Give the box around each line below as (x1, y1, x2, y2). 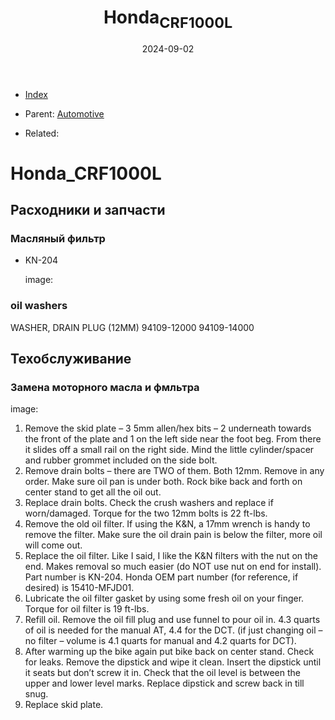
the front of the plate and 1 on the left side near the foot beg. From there (24, 433, 322, 445)
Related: (24, 127, 60, 139)
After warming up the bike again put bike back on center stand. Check (24, 646, 315, 658)
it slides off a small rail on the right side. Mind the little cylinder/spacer (24, 444, 315, 456)
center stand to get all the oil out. (24, 486, 162, 498)
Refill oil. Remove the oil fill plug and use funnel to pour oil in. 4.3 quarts (24, 614, 321, 626)
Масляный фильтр (10, 232, 106, 246)
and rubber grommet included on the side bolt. (24, 454, 218, 466)
